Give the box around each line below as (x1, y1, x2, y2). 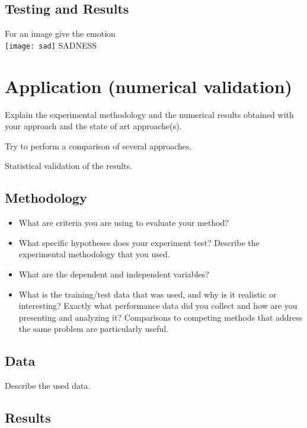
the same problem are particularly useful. (18, 322, 169, 335)
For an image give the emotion (5, 27, 116, 40)
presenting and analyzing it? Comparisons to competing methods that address (18, 311, 303, 323)
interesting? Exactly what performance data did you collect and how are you (18, 299, 298, 312)
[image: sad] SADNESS (5, 39, 97, 51)
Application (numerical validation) (5, 74, 293, 98)
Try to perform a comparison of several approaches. (5, 139, 192, 152)
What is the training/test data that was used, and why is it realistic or (18, 288, 277, 300)
